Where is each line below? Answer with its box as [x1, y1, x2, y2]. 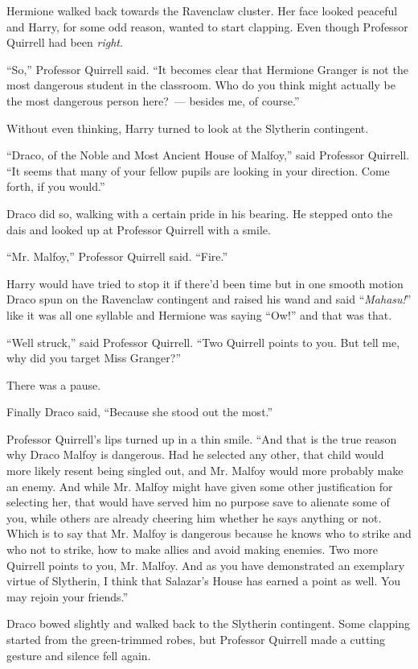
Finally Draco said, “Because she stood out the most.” [6, 403, 273, 420]
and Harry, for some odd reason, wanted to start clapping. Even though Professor [6, 18, 408, 35]
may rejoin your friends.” [6, 588, 129, 605]
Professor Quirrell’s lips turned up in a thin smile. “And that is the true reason [6, 430, 397, 447]
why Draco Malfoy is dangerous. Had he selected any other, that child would [6, 446, 384, 463]
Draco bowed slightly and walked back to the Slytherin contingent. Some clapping [6, 615, 411, 632]
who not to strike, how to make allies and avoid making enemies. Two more [6, 541, 378, 558]
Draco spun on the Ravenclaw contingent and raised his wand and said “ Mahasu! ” [6, 291, 412, 308]
